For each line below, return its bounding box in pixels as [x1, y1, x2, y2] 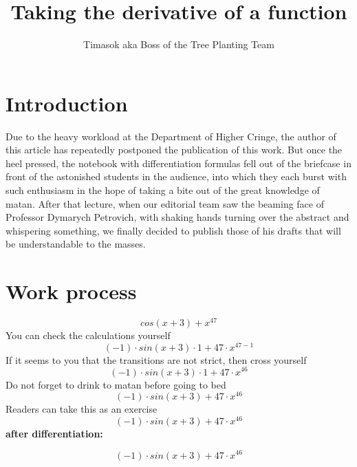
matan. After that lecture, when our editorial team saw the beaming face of [6, 196, 324, 210]
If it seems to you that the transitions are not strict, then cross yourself [6, 352, 307, 367]
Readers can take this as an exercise [6, 402, 158, 416]
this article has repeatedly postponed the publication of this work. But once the [6, 142, 343, 157]
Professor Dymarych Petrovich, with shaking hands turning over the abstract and [6, 210, 349, 224]
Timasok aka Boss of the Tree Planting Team [83, 37, 274, 52]
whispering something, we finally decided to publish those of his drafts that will [6, 223, 341, 237]
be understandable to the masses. [6, 237, 146, 251]
